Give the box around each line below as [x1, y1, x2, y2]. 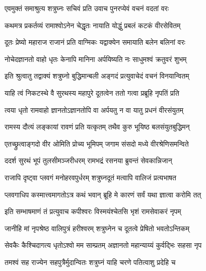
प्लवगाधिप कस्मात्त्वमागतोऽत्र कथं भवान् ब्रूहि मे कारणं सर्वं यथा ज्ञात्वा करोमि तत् [5, 189, 201, 199]
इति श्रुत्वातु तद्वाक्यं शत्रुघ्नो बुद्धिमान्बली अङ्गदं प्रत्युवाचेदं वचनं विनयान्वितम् [5, 71, 189, 81]
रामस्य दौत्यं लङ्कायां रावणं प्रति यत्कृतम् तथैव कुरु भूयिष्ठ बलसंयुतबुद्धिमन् [5, 121, 190, 132]
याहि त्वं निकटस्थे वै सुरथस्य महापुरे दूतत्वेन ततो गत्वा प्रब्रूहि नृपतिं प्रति [5, 87, 179, 98]
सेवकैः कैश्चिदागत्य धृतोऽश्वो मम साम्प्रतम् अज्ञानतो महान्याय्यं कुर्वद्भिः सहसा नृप [5, 240, 202, 250]
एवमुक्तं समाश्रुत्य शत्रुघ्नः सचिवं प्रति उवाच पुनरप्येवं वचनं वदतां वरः [5, 3, 169, 13]
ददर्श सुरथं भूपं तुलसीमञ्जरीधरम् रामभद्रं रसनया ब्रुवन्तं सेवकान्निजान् [5, 155, 172, 166]
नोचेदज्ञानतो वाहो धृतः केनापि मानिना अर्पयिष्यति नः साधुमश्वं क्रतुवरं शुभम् [5, 53, 187, 64]
